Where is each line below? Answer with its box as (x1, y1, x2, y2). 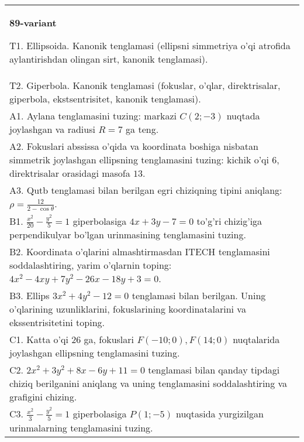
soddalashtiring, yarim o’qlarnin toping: (9, 258, 172, 272)
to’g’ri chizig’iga (196, 214, 262, 228)
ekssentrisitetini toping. (9, 316, 105, 330)
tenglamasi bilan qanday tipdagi (148, 363, 280, 377)
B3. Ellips (9, 289, 50, 303)
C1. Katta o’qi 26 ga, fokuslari (9, 333, 134, 347)
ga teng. (126, 122, 159, 136)
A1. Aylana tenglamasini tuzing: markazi (9, 109, 177, 122)
